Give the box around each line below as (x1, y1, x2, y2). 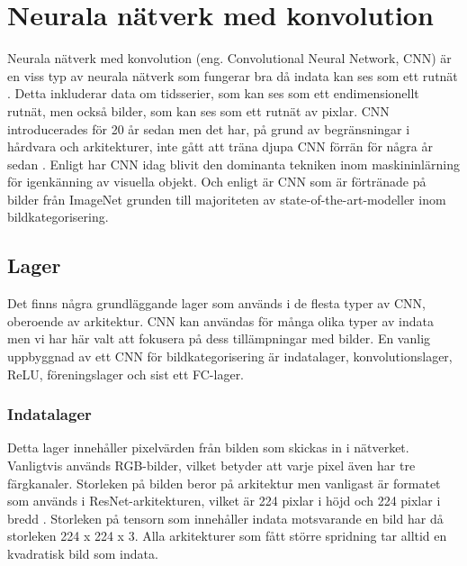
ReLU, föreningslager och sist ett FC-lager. (7, 364, 245, 383)
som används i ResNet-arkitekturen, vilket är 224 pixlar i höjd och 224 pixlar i (7, 491, 441, 510)
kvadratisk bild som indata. (7, 544, 158, 563)
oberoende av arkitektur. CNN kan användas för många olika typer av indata (7, 311, 434, 330)
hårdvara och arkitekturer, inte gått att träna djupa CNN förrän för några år (7, 137, 434, 156)
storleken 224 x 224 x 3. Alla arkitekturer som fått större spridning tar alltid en (7, 526, 447, 545)
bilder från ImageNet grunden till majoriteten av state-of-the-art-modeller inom (7, 189, 446, 208)
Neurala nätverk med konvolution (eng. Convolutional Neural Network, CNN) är (7, 49, 452, 68)
